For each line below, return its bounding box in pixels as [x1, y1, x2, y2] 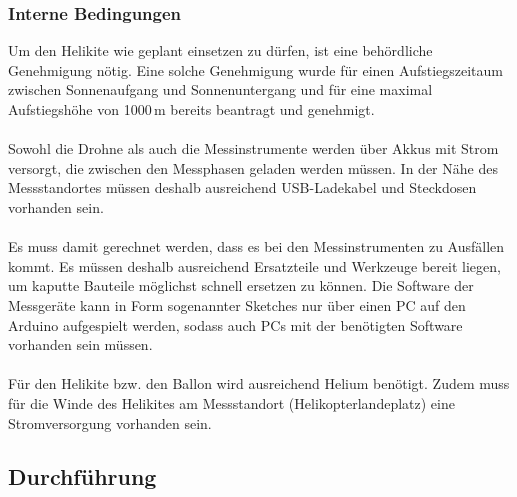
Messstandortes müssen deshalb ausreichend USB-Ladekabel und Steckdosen [8, 177, 477, 198]
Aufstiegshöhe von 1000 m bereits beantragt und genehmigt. [8, 99, 375, 119]
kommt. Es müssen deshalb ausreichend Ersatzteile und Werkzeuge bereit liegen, [8, 255, 501, 276]
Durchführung [8, 461, 157, 492]
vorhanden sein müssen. [8, 334, 153, 355]
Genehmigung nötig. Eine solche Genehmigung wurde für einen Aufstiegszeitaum [8, 59, 503, 80]
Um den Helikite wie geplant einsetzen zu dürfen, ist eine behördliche [8, 40, 433, 61]
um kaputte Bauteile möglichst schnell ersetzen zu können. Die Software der [8, 275, 474, 296]
